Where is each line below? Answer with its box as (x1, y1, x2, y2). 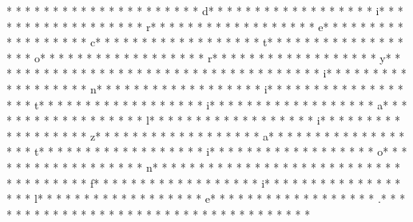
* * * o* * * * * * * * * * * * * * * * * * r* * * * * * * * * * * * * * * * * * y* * (6, 49, 401, 65)
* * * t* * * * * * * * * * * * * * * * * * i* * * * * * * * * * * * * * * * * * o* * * (6, 143, 407, 160)
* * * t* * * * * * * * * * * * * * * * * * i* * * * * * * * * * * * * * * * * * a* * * (6, 96, 407, 113)
